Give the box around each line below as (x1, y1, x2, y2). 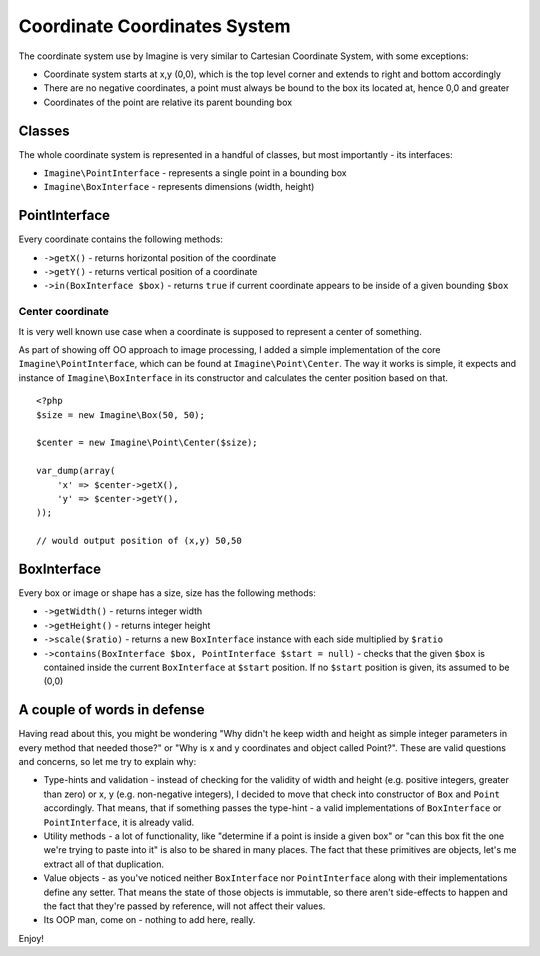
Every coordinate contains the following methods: (18, 233, 224, 245)
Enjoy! (18, 932, 45, 944)
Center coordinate (18, 305, 110, 319)
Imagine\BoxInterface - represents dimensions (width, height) (43, 181, 315, 193)
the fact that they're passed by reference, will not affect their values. (43, 900, 326, 912)
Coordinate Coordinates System (18, 15, 291, 37)
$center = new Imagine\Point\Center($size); (36, 437, 259, 449)
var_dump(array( (36, 465, 116, 477)
